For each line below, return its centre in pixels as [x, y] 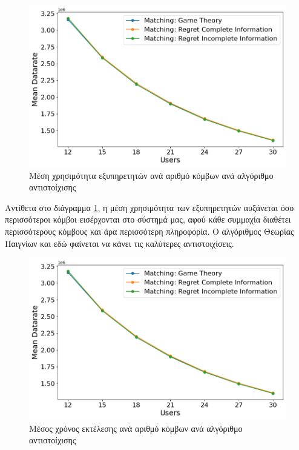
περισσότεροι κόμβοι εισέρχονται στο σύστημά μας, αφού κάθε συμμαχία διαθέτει [148, 219]
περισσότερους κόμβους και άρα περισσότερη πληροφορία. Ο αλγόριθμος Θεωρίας [149, 231]
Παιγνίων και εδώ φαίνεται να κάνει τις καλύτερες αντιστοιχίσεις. [120, 243]
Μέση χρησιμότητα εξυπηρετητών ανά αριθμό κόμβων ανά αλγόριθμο [151, 175]
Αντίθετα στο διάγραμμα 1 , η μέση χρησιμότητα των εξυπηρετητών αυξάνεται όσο [149, 207]
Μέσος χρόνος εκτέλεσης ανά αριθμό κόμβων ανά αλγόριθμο [136, 428]
